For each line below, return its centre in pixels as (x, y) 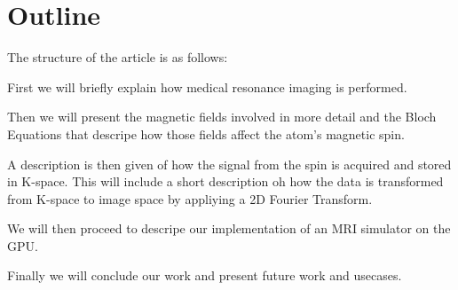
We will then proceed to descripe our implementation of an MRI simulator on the (229, 228)
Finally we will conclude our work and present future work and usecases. (205, 275)
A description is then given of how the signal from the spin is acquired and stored (229, 164)
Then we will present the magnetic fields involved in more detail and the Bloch (222, 117)
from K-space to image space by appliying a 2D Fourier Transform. (190, 198)
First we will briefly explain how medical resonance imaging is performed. (207, 86)
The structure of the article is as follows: (118, 57)
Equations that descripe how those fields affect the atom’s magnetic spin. (206, 133)
